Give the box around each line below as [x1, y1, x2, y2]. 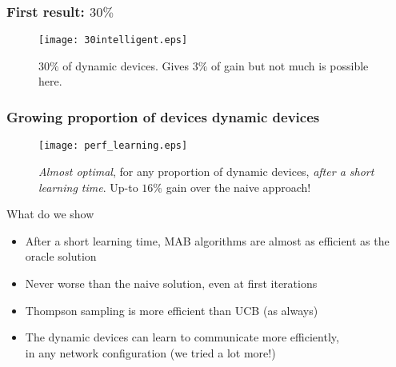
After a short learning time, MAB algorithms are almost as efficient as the [25, 232, 390, 249]
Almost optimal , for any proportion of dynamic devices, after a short [38, 162, 374, 179]
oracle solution [25, 248, 97, 265]
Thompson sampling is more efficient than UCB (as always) [25, 301, 318, 318]
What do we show [6, 205, 94, 222]
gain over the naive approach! [166, 178, 311, 195]
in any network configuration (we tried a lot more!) [25, 344, 276, 361]
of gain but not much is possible [211, 57, 369, 74]
